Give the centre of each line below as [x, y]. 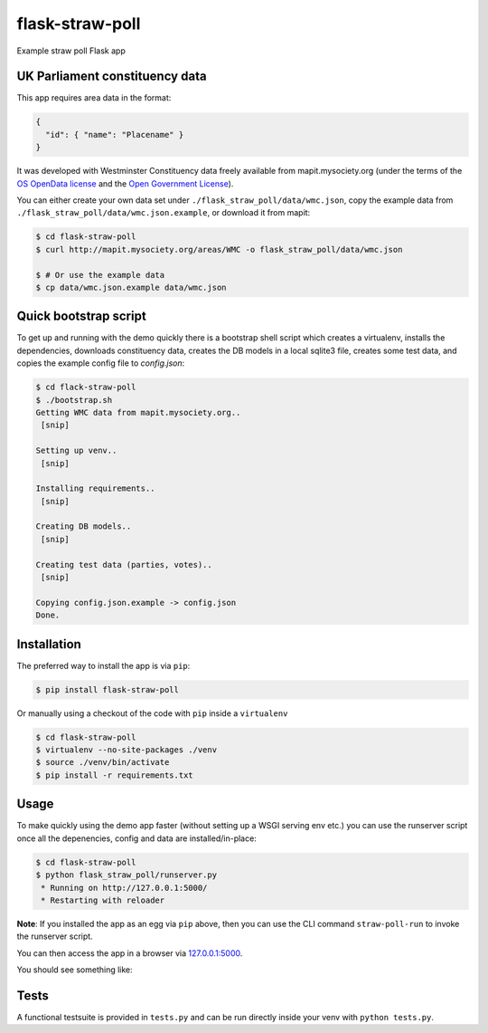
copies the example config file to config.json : [101, 363]
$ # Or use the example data [100, 275]
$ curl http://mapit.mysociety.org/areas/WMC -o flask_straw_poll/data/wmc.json [219, 249]
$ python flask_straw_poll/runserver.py [126, 875]
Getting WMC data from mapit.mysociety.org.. [138, 412]
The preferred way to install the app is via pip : [103, 665]
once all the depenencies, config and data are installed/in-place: [136, 838]
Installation [49, 644]
